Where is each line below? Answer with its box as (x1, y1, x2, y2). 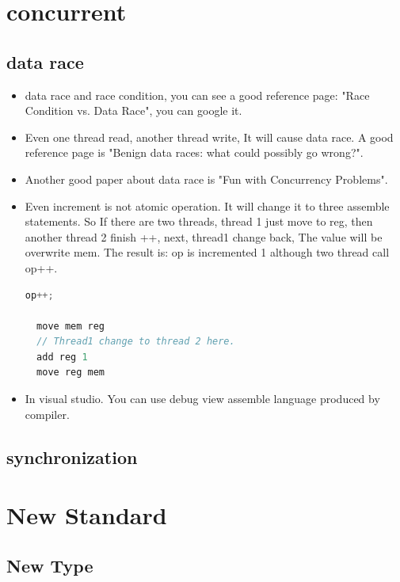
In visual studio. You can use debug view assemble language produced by (25, 390, 380, 407)
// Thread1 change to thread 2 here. (36, 336, 235, 348)
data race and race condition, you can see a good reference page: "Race (25, 86, 370, 103)
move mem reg (36, 320, 105, 332)
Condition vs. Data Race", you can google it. (25, 102, 242, 119)
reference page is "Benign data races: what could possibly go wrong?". (25, 144, 364, 161)
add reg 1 (36, 351, 88, 363)
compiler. (25, 405, 70, 422)
